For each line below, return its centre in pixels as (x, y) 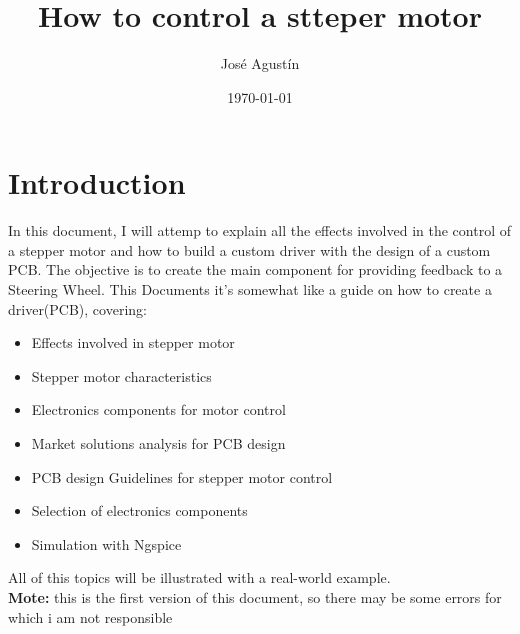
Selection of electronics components (139, 510)
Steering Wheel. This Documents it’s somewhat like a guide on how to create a (250, 289)
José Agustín (260, 63)
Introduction (97, 182)
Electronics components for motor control (158, 409)
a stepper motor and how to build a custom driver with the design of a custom (249, 249)
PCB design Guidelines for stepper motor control (182, 476)
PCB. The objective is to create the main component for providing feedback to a (255, 269)
